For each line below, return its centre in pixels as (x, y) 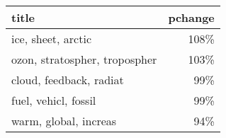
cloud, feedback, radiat (68, 80)
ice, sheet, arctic (51, 39)
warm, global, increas (64, 121)
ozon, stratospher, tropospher (84, 59)
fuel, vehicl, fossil (54, 100)
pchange (191, 17)
